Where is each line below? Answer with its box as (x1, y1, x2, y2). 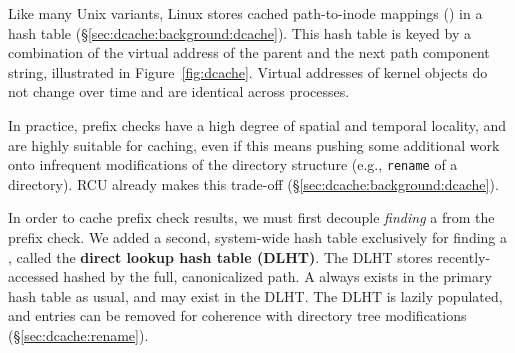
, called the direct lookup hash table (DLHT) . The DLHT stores (8, 246, 433, 267)
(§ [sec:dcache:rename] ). (8, 324, 149, 345)
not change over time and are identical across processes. (8, 81, 350, 102)
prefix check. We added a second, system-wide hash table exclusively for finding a (8, 227, 507, 247)
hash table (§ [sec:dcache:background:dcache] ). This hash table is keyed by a (8, 22, 471, 43)
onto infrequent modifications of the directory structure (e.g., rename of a (8, 154, 458, 175)
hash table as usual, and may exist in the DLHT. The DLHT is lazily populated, (8, 285, 503, 306)
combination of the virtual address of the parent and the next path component (8, 42, 490, 63)
